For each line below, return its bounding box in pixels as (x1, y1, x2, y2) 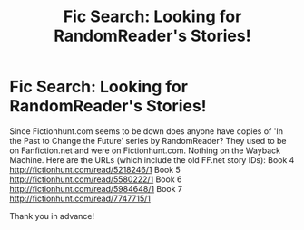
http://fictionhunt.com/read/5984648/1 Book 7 (9, 183, 183, 194)
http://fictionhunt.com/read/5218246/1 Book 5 (9, 164, 181, 175)
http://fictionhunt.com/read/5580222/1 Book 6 (9, 174, 182, 185)
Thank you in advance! (9, 210, 95, 221)
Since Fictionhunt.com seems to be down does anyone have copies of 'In (9, 125, 284, 137)
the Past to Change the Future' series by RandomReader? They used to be (9, 135, 287, 146)
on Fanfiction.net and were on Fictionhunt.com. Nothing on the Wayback (9, 145, 281, 156)
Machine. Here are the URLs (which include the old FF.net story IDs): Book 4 (9, 154, 295, 165)
